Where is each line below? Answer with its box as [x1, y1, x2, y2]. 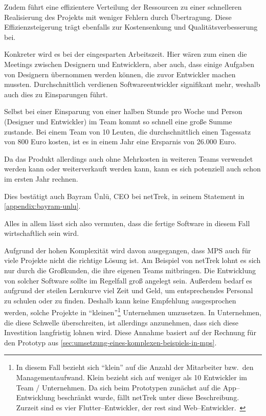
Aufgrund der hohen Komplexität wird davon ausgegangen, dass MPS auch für [4, 245, 251, 255]
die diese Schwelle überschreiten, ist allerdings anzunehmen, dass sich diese [4, 317, 239, 327]
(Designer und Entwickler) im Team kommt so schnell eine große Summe [4, 116, 232, 126]
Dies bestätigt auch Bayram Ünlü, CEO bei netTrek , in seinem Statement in [4, 190, 245, 201]
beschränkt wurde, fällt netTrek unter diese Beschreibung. [57, 392, 239, 403]
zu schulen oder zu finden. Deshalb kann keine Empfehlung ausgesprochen [4, 295, 236, 305]
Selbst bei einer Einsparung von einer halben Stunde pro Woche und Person [4, 106, 242, 117]
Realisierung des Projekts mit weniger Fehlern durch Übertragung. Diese [4, 11, 232, 22]
